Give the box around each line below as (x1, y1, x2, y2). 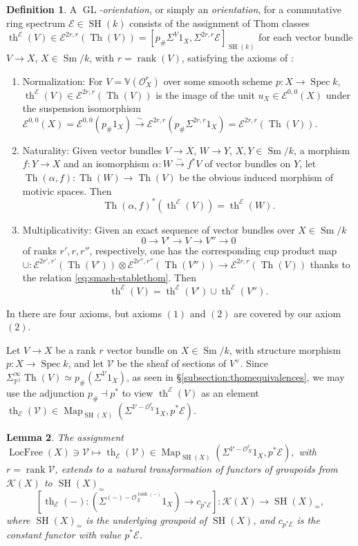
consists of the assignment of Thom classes (129, 15, 310, 30)
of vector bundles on (205, 156, 291, 171)
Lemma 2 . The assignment (6, 429, 124, 444)
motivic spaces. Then (22, 183, 112, 198)
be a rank (55, 342, 96, 357)
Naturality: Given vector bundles (22, 142, 162, 157)
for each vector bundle (258, 30, 353, 44)
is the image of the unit (156, 87, 255, 102)
